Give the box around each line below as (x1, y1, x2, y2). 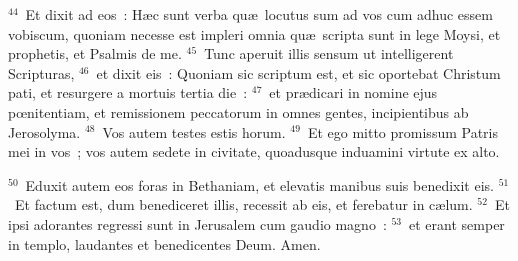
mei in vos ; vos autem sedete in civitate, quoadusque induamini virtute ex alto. (8, 141, 500, 162)
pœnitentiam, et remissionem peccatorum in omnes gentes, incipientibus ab (8, 101, 469, 122)
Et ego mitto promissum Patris (307, 121, 498, 142)
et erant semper (409, 213, 505, 234)
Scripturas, (8, 62, 75, 83)
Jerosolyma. (8, 121, 81, 142)
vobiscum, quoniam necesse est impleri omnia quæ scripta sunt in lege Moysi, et (8, 23, 501, 44)
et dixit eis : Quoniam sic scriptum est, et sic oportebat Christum (96, 62, 501, 83)
